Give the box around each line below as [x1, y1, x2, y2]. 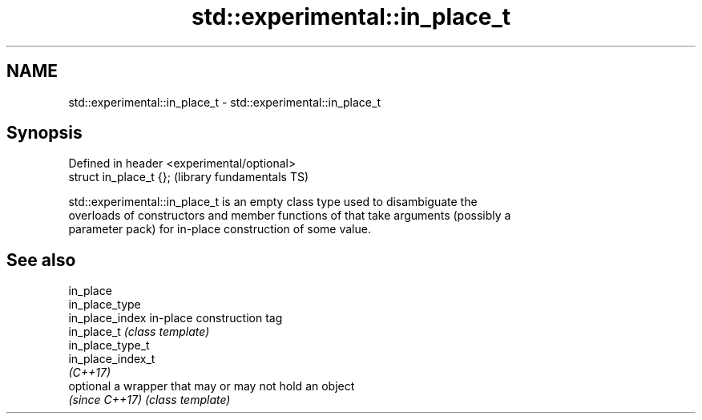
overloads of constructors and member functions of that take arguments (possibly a [68, 208, 511, 223]
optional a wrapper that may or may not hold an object [68, 379, 355, 394]
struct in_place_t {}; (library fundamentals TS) [68, 170, 309, 184]
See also [6, 249, 76, 270]
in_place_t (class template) [68, 325, 210, 339]
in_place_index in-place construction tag [68, 311, 283, 325]
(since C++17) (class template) [68, 393, 231, 407]
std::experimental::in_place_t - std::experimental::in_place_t [68, 95, 381, 109]
